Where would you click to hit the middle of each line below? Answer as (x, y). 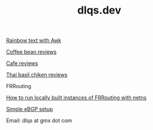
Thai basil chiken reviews (37, 75)
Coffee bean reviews (32, 52)
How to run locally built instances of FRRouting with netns (76, 97)
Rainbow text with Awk (34, 40)
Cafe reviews (22, 63)
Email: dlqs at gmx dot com (39, 121)
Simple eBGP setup (30, 109)
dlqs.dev (99, 10)
